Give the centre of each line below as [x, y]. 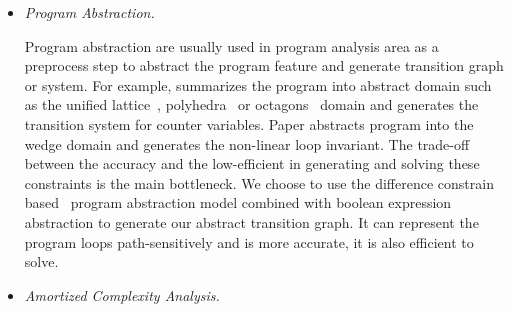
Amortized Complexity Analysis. [122, 294]
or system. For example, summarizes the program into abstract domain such [258, 84]
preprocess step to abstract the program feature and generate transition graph [264, 65]
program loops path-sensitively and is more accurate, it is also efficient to [249, 241]
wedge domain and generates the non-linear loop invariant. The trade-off [247, 143]
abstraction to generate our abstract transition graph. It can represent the [251, 221]
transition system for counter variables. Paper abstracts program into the [249, 123]
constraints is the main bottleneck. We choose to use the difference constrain [259, 182]
